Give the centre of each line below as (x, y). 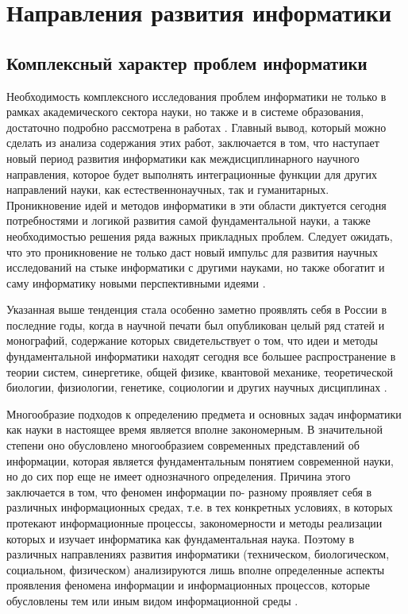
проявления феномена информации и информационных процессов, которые (188, 585)
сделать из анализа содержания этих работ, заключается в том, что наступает (193, 143)
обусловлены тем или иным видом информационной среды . (152, 600)
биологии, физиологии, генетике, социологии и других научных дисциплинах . (197, 387)
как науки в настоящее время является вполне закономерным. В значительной (194, 429)
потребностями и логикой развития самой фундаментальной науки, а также (189, 220)
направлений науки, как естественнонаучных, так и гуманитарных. (168, 189)
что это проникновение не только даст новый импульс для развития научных (192, 251)
